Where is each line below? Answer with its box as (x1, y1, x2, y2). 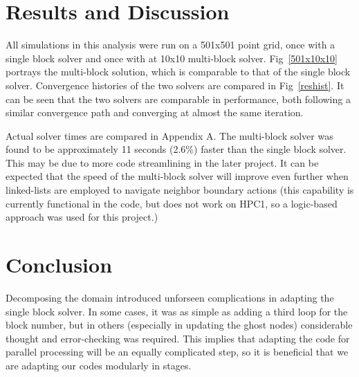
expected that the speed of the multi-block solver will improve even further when (6, 169, 349, 183)
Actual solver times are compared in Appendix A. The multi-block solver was (6, 128, 333, 142)
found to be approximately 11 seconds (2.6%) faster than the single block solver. (6, 142, 347, 156)
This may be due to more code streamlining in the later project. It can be (6, 155, 319, 169)
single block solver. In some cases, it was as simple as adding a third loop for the (6, 304, 348, 318)
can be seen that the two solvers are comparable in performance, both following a (6, 91, 351, 106)
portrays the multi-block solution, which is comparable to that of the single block (6, 64, 351, 79)
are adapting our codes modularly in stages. (6, 358, 192, 372)
